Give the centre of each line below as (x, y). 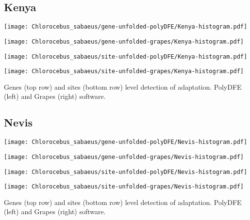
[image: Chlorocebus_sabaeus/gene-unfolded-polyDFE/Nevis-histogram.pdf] (126, 142)
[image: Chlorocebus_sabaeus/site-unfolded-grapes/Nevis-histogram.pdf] (124, 187)
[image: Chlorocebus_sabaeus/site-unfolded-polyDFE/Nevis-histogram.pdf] (126, 172)
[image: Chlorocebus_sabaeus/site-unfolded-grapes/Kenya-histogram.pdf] (124, 71)
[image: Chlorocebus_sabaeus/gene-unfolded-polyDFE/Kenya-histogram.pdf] (126, 27)
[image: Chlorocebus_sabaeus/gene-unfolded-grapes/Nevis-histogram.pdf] (124, 157)
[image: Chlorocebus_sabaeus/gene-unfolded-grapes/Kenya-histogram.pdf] (124, 41)
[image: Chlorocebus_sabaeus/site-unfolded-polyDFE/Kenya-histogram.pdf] (126, 56)
